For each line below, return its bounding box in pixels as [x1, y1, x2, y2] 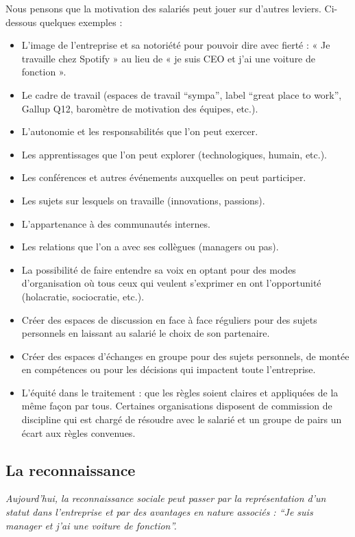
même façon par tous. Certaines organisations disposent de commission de [21, 398, 332, 413]
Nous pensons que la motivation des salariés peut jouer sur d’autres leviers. [5, 1, 321, 15]
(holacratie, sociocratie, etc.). [21, 289, 145, 303]
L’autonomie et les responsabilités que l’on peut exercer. [21, 124, 258, 139]
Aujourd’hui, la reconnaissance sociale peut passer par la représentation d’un [5, 491, 326, 505]
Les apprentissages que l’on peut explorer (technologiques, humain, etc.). [21, 147, 327, 161]
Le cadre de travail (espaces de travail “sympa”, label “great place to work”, [21, 87, 342, 102]
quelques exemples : [39, 14, 123, 29]
